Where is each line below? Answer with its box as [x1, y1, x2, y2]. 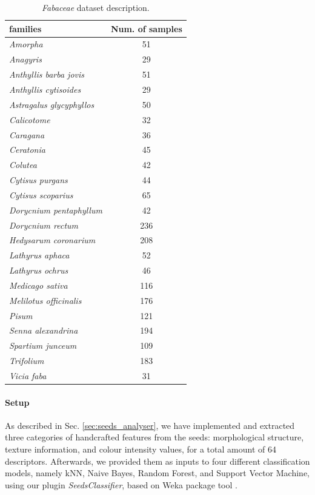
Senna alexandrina [9, 324, 78, 337]
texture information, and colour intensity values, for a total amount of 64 [5, 443, 276, 456]
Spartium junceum [9, 339, 77, 352]
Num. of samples [110, 22, 182, 35]
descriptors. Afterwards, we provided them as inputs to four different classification [5, 454, 310, 467]
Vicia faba [9, 369, 47, 382]
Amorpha [9, 38, 43, 50]
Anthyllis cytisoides [9, 82, 81, 95]
